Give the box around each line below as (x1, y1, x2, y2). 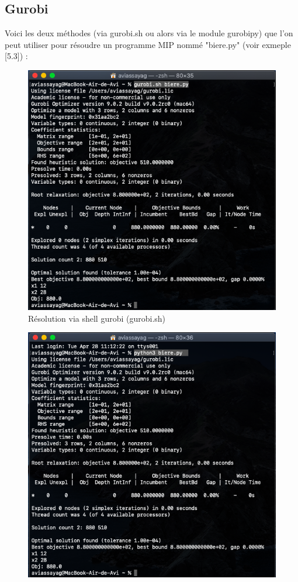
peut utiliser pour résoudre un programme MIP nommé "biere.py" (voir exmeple (5, 38, 291, 50)
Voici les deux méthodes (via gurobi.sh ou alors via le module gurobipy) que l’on (5, 27, 293, 39)
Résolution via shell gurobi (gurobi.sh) (28, 312, 166, 324)
